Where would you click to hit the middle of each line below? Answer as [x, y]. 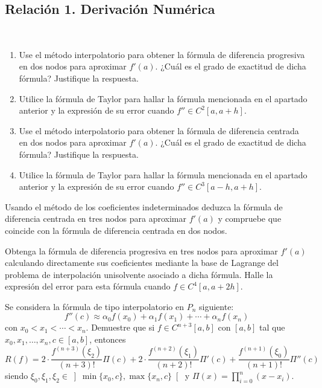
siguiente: [216, 306]
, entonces [108, 339]
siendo [17, 376]
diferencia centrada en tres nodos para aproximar [96, 218]
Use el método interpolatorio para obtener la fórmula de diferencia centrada [159, 130]
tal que [272, 327]
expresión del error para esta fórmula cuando [88, 286]
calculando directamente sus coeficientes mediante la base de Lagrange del [142, 263]
